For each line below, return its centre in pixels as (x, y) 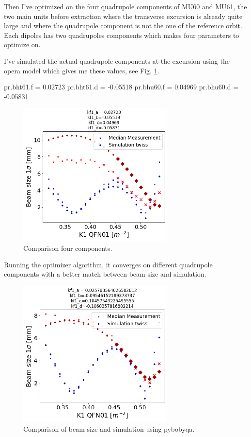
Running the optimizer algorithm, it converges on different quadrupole (108, 264)
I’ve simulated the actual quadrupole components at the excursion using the (117, 61)
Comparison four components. (68, 248)
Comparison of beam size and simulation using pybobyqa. (109, 429)
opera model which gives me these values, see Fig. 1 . (82, 70)
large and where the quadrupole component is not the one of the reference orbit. (123, 26)
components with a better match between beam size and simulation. (105, 274)
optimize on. (22, 44)
